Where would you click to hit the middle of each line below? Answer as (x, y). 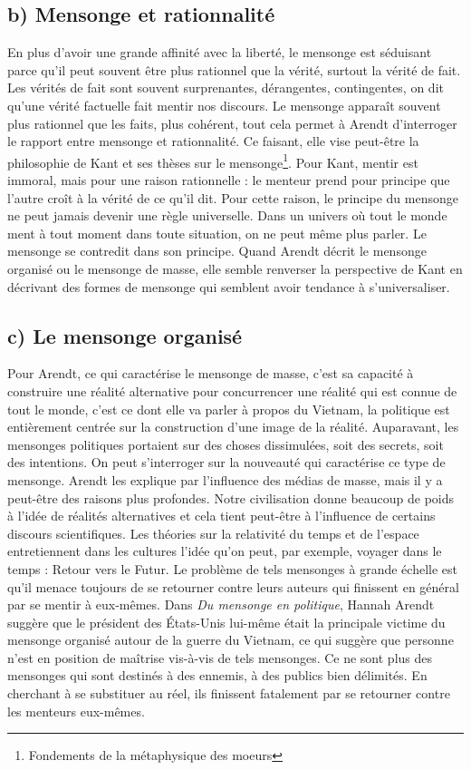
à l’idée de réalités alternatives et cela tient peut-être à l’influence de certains (221, 516)
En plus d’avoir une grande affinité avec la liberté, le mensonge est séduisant (220, 52)
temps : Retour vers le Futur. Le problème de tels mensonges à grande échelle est (232, 568)
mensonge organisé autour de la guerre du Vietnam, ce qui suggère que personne (231, 640)
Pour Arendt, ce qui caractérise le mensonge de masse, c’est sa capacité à (211, 373)
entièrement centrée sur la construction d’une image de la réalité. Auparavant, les (233, 427)
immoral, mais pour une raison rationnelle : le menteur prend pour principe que (229, 180)
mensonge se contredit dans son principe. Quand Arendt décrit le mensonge (217, 251)
